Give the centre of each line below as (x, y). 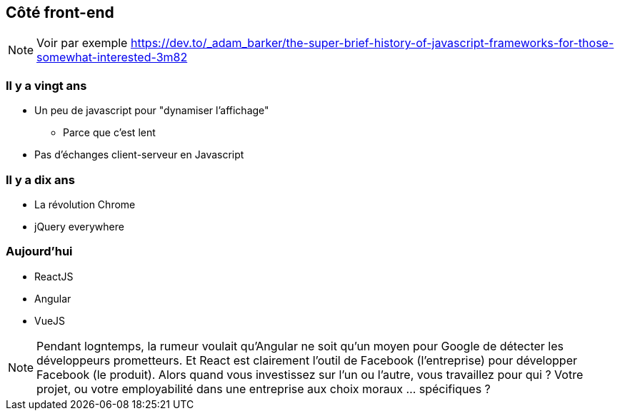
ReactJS (54, 276)
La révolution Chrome (85, 204)
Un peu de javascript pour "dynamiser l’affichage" (152, 111)
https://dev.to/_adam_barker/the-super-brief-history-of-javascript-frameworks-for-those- (372, 43)
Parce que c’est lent (109, 133)
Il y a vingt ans (46, 85)
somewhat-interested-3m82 (112, 57)
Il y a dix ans (40, 179)
